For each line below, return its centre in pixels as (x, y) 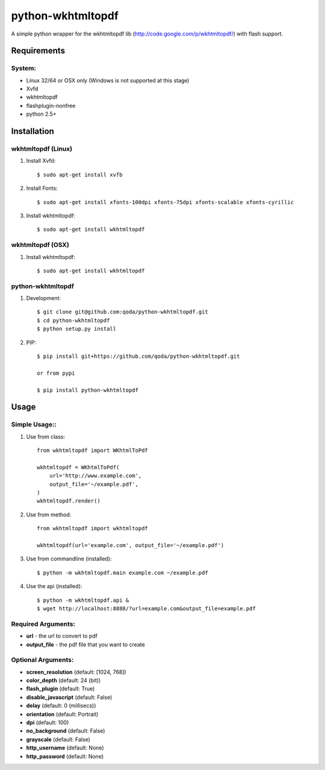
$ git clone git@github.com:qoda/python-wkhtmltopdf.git (123, 312)
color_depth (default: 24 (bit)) (63, 680)
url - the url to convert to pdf (62, 636)
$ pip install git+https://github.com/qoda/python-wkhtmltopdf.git (138, 356)
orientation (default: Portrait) (62, 714)
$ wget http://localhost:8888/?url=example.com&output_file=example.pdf (146, 608)
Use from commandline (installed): (69, 559)
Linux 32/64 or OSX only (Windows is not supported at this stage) (108, 80)
